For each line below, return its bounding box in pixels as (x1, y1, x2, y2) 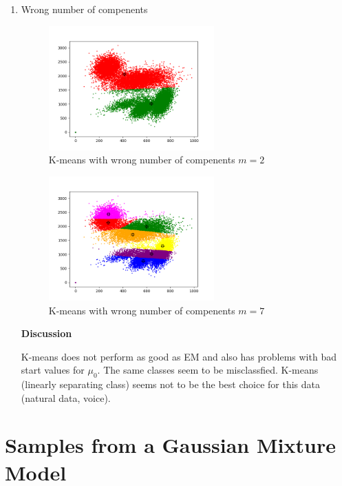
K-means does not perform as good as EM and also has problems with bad (21, 349, 336, 363)
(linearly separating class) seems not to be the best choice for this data (21, 377, 321, 392)
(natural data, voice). (21, 390, 111, 405)
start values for (21, 363, 85, 377)
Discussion (21, 326, 72, 341)
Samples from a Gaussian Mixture (5, 431, 336, 459)
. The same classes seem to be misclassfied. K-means (97, 363, 319, 377)
